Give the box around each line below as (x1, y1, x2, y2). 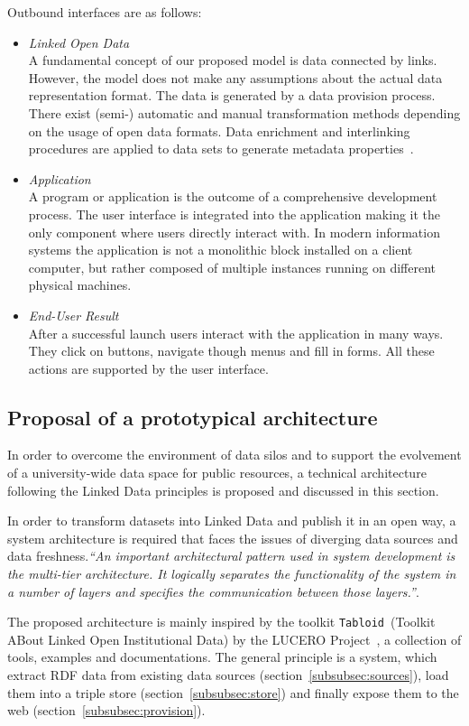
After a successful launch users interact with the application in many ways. (28, 323, 444, 342)
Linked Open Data (28, 33, 130, 51)
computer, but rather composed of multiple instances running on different (28, 257, 436, 276)
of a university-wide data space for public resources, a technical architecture (7, 463, 427, 482)
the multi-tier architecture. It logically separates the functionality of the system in (7, 564, 456, 583)
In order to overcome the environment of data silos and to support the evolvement (7, 445, 462, 464)
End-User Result (28, 305, 119, 324)
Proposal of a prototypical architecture (7, 403, 378, 431)
